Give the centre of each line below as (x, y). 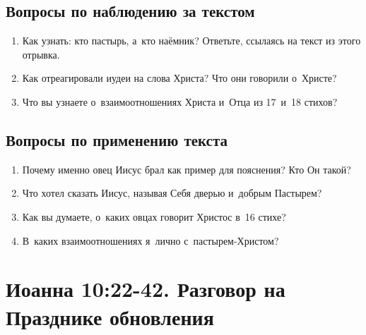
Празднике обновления (110, 316)
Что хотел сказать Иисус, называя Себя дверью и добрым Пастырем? (172, 193)
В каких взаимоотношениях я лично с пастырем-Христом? (150, 240)
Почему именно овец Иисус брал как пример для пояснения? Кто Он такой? (187, 169)
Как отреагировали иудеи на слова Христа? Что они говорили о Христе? (179, 78)
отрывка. (41, 54)
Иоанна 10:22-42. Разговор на (146, 289)
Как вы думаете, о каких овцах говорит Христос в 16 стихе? (154, 216)
